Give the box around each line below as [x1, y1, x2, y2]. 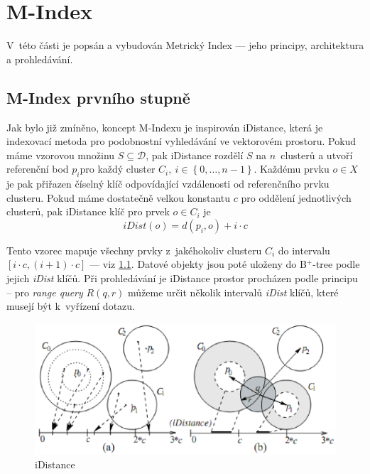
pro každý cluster [80, 161, 156, 176]
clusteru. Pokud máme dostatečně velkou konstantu [6, 190, 231, 205]
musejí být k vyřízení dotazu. [6, 298, 135, 313]
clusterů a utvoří [281, 147, 353, 162]
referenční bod [6, 161, 69, 176]
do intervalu [278, 242, 330, 257]
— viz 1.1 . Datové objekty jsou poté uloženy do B [89, 257, 307, 271]
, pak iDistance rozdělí [146, 147, 244, 162]
